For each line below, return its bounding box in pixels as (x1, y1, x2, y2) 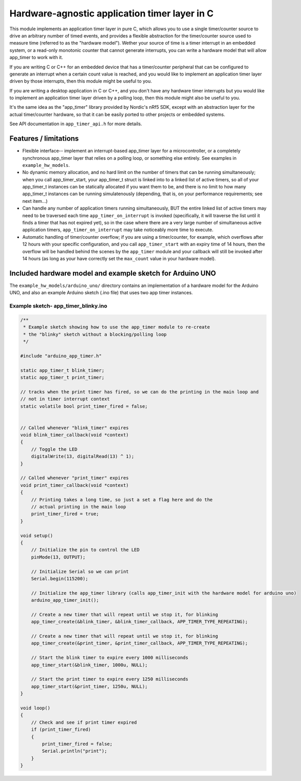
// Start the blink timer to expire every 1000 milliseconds (31, 655, 189, 661)
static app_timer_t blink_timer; (20, 367, 105, 373)
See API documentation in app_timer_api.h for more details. (9, 121, 142, 127)
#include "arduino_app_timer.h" (20, 353, 102, 359)
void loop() (20, 705, 51, 711)
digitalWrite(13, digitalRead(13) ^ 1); (31, 453, 135, 460)
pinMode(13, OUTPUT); (31, 554, 86, 560)
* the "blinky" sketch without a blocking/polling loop (23, 331, 167, 337)
